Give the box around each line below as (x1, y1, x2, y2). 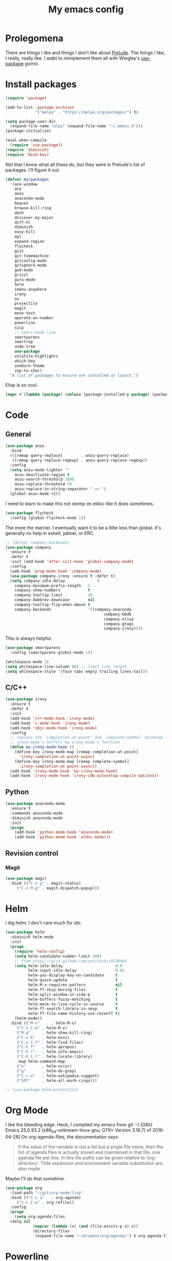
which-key (14, 358, 36, 364)
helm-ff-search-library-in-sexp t (28, 1006, 118, 1012)
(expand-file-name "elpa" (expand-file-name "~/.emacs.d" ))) (10, 123, 143, 129)
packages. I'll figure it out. (5, 167, 60, 173)
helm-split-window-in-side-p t (28, 992, 118, 997)
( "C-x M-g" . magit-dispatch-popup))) (16, 886, 100, 891)
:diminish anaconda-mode (10, 815, 63, 821)
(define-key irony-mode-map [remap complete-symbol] (14, 759, 130, 764)
